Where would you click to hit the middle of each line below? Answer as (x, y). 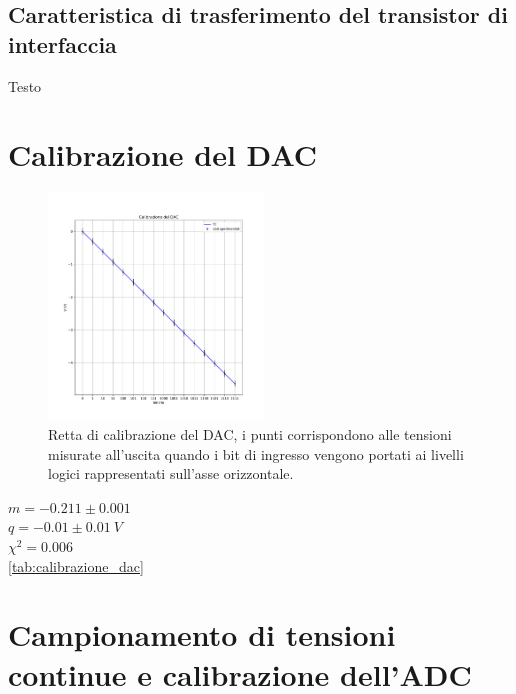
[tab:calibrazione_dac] (76, 565)
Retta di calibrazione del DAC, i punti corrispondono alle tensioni (250, 434)
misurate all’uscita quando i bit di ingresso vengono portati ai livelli (256, 453)
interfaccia (62, 43)
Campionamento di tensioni (202, 634)
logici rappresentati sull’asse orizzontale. (171, 473)
